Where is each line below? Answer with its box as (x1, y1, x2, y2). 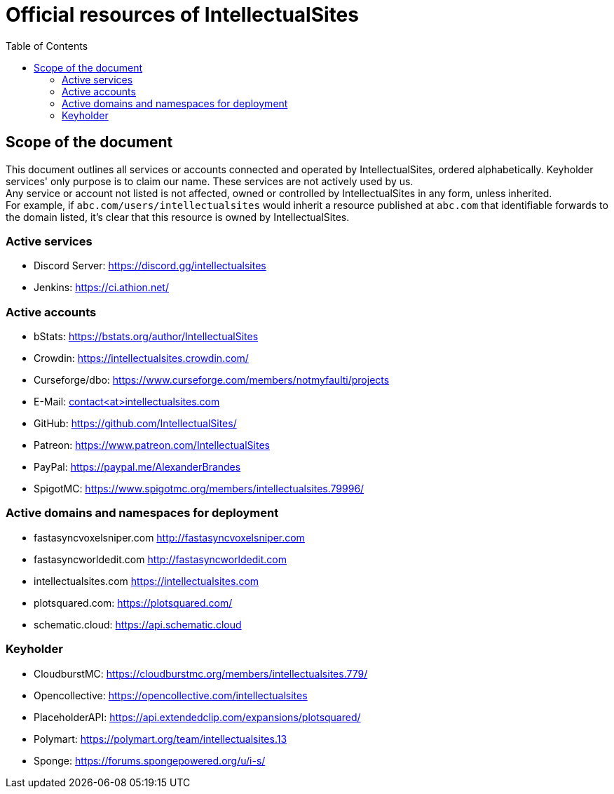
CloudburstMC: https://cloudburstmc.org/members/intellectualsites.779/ (34, 667, 368, 680)
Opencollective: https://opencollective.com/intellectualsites (34, 689, 308, 701)
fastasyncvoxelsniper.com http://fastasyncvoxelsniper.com (34, 531, 305, 544)
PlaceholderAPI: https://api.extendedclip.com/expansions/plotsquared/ (34, 711, 361, 723)
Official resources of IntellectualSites (6, 3, 359, 27)
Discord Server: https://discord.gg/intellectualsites (34, 260, 266, 272)
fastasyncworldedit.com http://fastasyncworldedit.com (34, 553, 287, 565)
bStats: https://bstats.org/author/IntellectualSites (34, 330, 259, 343)
